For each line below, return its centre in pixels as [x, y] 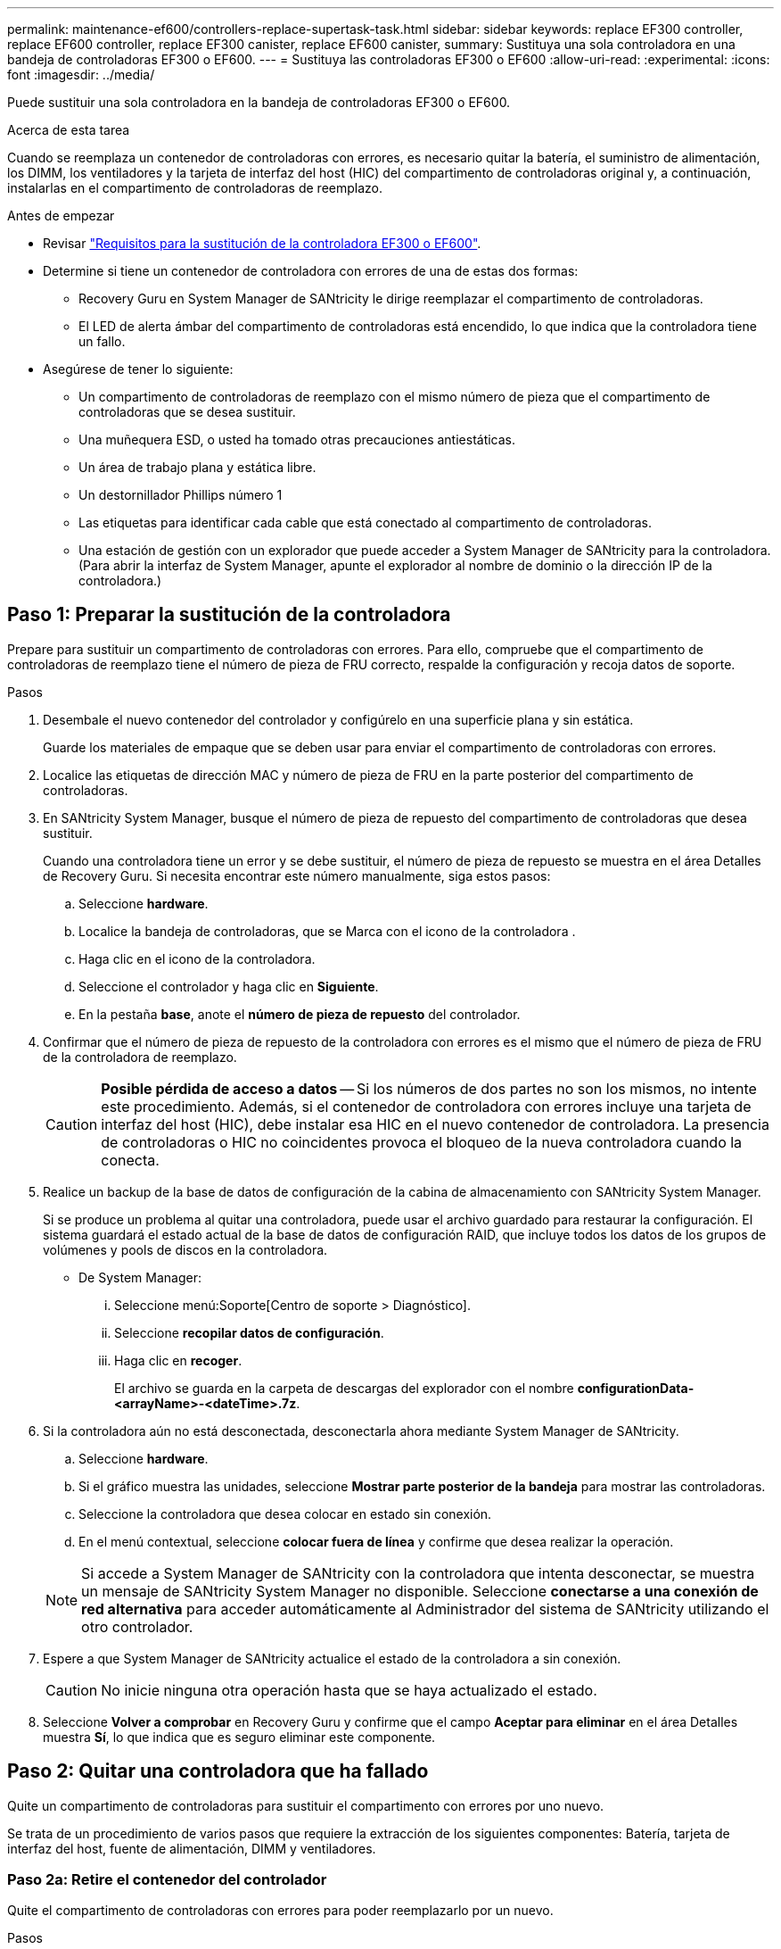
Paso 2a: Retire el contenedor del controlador [167, 1880]
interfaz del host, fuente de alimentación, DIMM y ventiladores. [192, 1848]
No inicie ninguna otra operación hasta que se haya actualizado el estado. [349, 1690]
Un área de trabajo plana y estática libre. [197, 467]
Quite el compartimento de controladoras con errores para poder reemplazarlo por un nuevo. [280, 1911]
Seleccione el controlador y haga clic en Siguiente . [229, 986]
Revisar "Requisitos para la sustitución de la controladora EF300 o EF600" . [262, 243]
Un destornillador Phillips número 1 [181, 495]
